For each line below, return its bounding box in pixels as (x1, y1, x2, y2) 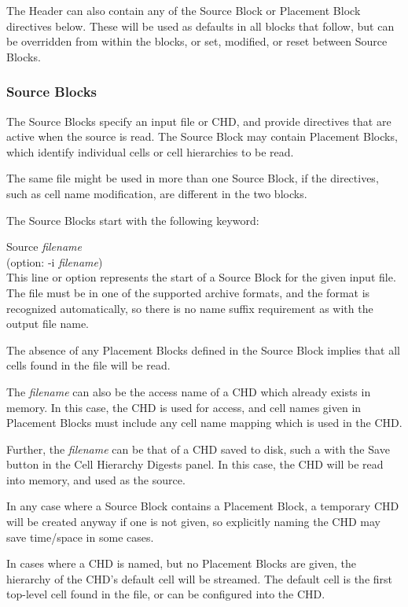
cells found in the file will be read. (6, 357, 171, 373)
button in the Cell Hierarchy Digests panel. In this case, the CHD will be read (6, 456, 384, 473)
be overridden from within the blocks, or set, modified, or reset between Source (6, 33, 388, 50)
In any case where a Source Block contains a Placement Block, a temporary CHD (6, 498, 399, 514)
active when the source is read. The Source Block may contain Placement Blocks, (6, 128, 398, 145)
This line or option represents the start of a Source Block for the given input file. (6, 269, 396, 285)
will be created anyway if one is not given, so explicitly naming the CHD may (6, 513, 380, 530)
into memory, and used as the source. (6, 471, 186, 487)
